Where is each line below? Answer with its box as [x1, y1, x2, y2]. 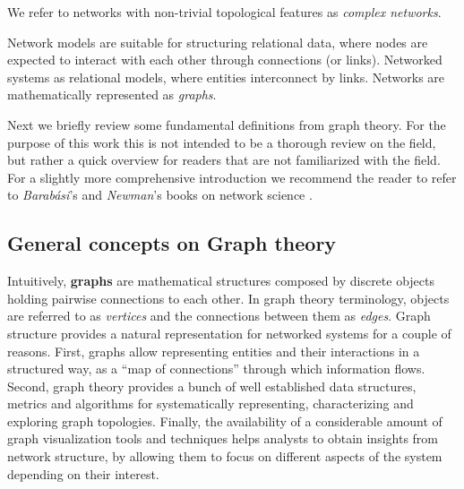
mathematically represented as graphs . [7, 85, 217, 104]
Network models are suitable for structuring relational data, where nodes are [7, 32, 428, 51]
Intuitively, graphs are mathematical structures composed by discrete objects [7, 271, 435, 290]
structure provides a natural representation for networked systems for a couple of [7, 323, 451, 342]
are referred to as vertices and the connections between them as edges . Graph [7, 306, 431, 325]
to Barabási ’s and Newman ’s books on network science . [7, 185, 313, 204]
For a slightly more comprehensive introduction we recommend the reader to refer [7, 167, 457, 186]
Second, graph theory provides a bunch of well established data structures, [7, 376, 417, 395]
